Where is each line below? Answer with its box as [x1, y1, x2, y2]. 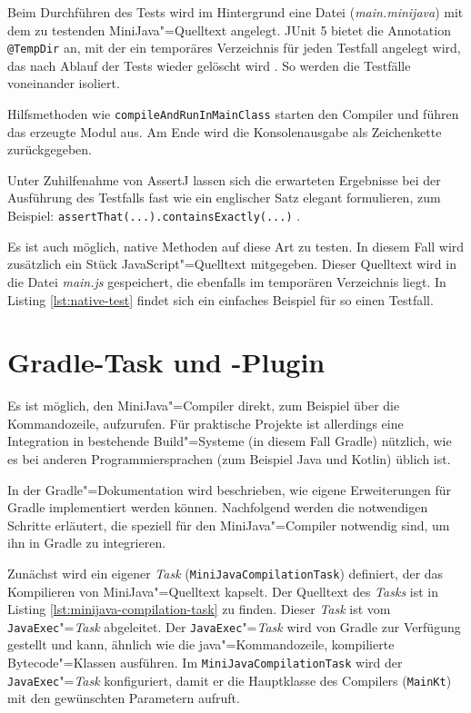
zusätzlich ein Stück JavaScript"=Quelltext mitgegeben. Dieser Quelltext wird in [7, 254, 456, 273]
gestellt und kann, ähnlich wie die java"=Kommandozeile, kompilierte [7, 635, 395, 654]
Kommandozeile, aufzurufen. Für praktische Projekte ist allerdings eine [7, 413, 404, 432]
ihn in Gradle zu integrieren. [7, 533, 166, 552]
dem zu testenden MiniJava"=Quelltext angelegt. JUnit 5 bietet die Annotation [7, 20, 451, 39]
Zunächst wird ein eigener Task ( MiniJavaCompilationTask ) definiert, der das [7, 563, 444, 582]
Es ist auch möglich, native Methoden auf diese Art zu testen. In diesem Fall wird [7, 236, 465, 255]
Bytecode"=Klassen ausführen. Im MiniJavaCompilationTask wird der [7, 653, 403, 672]
